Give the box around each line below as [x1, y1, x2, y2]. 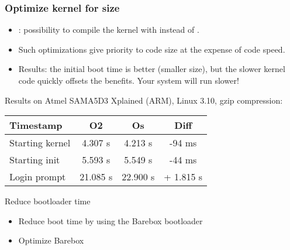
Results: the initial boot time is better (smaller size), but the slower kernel [18, 63, 285, 75]
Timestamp [9, 118, 63, 132]
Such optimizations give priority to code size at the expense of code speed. [18, 43, 285, 55]
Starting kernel [9, 136, 71, 150]
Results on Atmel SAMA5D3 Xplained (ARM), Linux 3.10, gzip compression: [5, 94, 283, 106]
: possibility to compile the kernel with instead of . [18, 23, 199, 36]
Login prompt [9, 170, 66, 184]
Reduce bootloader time [5, 195, 91, 207]
